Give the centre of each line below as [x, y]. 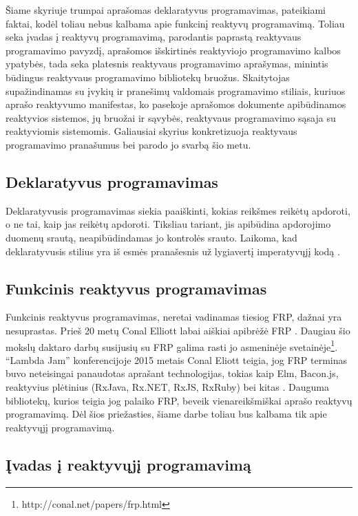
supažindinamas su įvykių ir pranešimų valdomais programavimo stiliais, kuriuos [176, 90]
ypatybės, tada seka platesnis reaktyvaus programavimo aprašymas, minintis [167, 64]
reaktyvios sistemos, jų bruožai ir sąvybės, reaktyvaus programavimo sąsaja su [171, 117]
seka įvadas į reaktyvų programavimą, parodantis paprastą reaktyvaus [154, 37]
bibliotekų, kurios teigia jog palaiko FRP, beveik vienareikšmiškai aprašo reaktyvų [179, 400]
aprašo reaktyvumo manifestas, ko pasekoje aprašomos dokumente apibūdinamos [176, 104]
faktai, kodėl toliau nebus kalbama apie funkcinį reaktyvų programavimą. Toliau [175, 23]
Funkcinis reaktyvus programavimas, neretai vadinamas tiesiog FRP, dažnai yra [174, 317]
